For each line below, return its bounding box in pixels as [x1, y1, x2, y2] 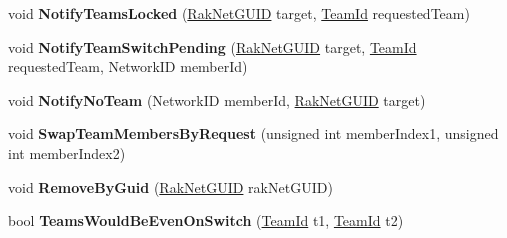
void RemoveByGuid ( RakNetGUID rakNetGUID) [8, 176, 333, 197]
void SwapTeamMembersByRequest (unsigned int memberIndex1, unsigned [8, 123, 499, 144]
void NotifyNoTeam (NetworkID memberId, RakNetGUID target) [8, 89, 426, 110]
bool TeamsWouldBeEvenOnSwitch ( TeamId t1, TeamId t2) [8, 210, 404, 231]
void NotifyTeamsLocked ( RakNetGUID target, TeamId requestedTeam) [8, 3, 470, 23]
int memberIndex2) [8, 142, 126, 163]
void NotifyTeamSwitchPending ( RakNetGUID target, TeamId [8, 36, 417, 57]
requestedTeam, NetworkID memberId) [8, 56, 248, 77]
